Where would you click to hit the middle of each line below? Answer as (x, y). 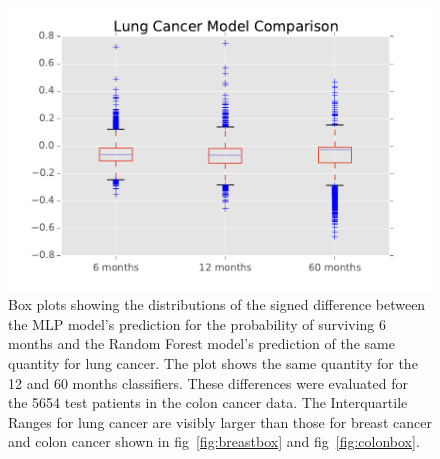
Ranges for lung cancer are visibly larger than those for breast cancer (220, 421)
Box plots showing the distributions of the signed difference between (217, 304)
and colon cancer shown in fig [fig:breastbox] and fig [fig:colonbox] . (214, 441)
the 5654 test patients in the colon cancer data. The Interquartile (208, 402)
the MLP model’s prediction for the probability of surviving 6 (197, 323)
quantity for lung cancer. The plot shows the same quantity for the (213, 363)
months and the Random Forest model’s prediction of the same (201, 343)
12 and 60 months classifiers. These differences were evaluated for (208, 382)
